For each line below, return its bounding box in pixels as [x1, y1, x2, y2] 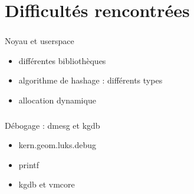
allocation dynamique [18, 94, 96, 106]
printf [18, 158, 40, 170]
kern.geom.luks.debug [18, 139, 96, 151]
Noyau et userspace [5, 35, 74, 47]
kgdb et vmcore [18, 178, 75, 190]
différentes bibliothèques [18, 54, 106, 66]
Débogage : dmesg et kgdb [5, 119, 100, 131]
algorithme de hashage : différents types [18, 74, 163, 86]
